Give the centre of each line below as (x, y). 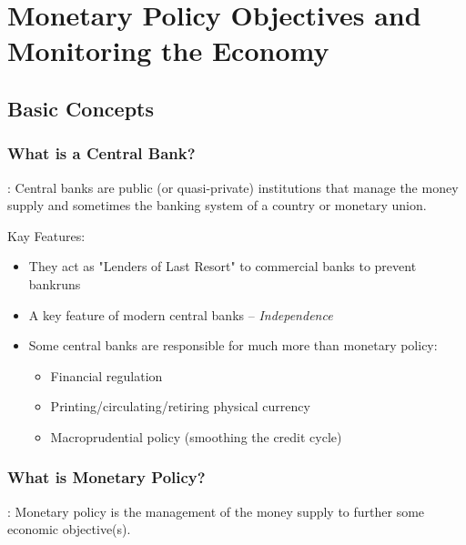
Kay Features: (46, 235)
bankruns (55, 283)
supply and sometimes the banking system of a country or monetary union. (217, 205)
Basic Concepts (81, 108)
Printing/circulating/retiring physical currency (180, 406)
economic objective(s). (69, 529)
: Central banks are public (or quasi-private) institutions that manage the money (233, 187)
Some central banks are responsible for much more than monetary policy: (233, 345)
